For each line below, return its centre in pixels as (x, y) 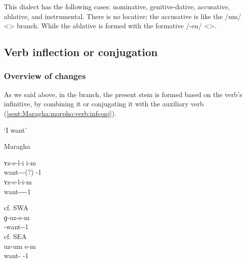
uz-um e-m (20, 246)
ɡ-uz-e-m (17, 217)
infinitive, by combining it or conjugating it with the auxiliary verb (104, 104)
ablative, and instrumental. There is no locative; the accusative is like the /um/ (123, 16)
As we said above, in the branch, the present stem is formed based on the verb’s (123, 94)
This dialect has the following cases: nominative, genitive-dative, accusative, (117, 6)
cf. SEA (15, 236)
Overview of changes (45, 76)
